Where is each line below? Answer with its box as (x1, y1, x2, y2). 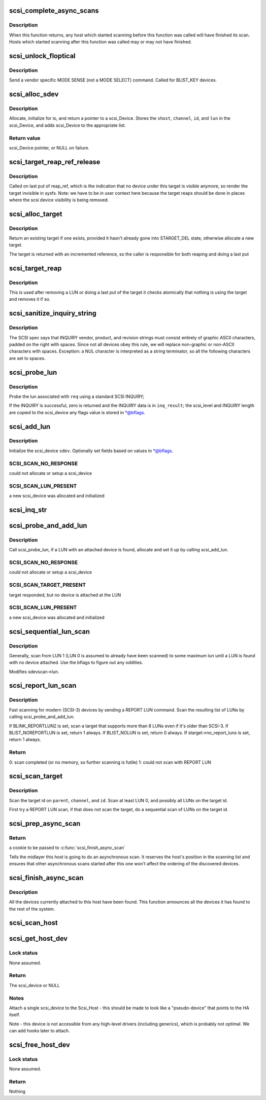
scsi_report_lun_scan (9, 681, 76, 690)
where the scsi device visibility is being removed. (9, 197, 109, 203)
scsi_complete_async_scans (9, 6, 99, 15)
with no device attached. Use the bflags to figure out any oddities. (9, 660, 143, 666)
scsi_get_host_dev (9, 934, 68, 943)
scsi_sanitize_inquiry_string (9, 309, 97, 318)
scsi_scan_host (9, 919, 58, 927)
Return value (9, 135, 40, 142)
